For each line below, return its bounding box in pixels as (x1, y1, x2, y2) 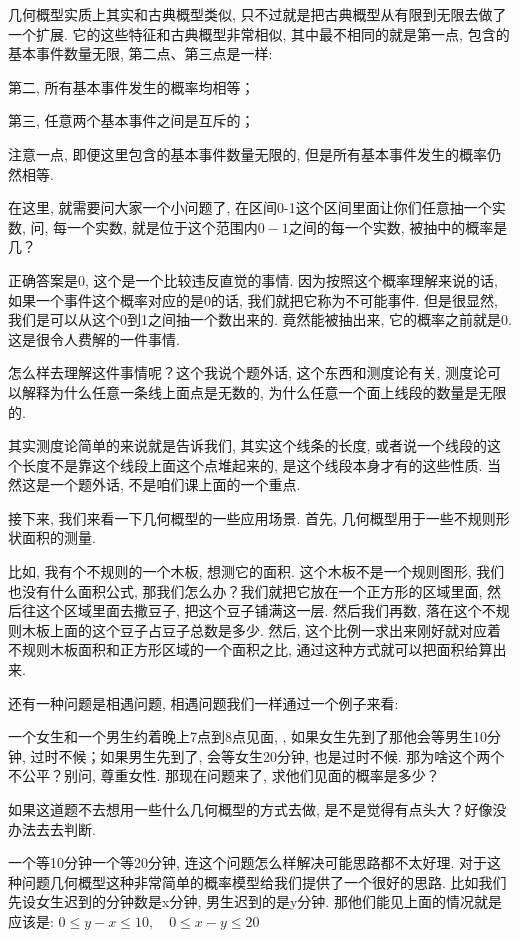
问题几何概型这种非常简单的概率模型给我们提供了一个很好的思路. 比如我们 (21, 871, 507, 892)
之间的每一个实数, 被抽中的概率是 (288, 216, 508, 237)
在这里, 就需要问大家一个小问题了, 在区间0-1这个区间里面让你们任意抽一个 (8, 197, 492, 218)
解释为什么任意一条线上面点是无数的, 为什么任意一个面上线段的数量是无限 (21, 381, 507, 402)
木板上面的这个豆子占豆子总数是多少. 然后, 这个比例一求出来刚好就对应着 (21, 619, 502, 640)
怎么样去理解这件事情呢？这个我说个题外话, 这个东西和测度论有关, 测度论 (8, 362, 488, 383)
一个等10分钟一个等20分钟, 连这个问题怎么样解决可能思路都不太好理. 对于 (8, 852, 488, 873)
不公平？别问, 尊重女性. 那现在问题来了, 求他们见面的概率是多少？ (8, 765, 440, 786)
